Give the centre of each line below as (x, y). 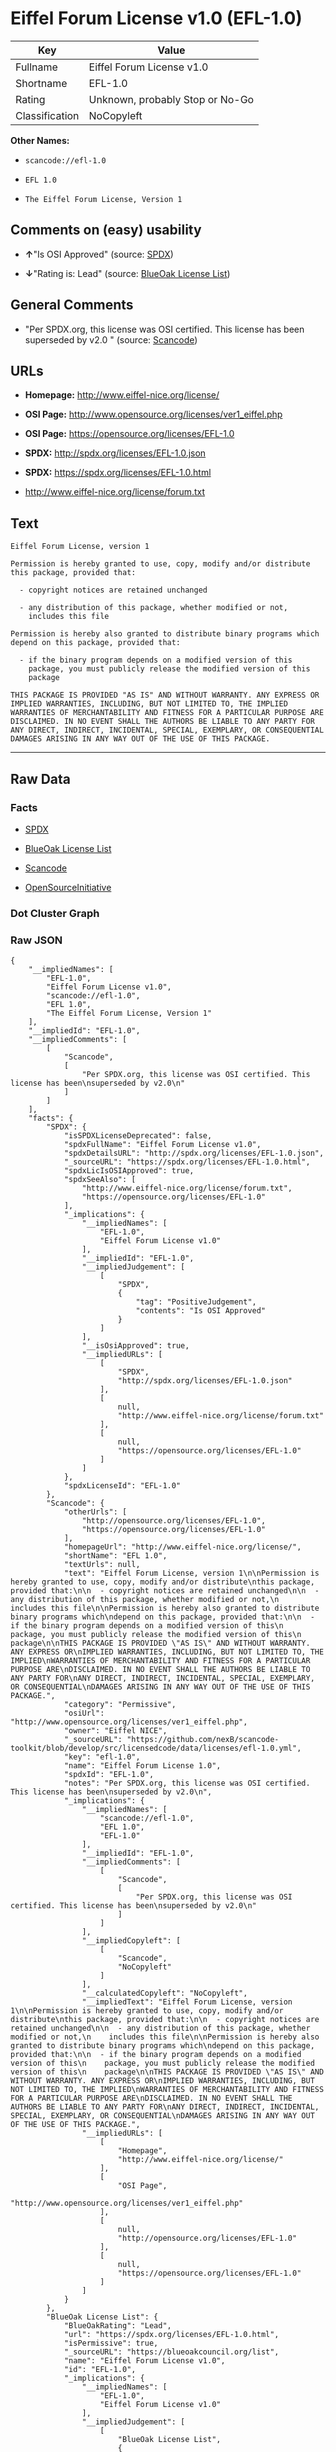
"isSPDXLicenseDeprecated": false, (138, 1136)
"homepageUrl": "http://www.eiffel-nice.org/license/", (182, 1547)
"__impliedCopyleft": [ (131, 1941)
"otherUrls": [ (95, 1512)
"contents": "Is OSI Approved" (201, 1311)
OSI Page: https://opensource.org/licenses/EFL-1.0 (129, 434)
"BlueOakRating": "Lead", (117, 2326)
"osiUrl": (84, 1713)
